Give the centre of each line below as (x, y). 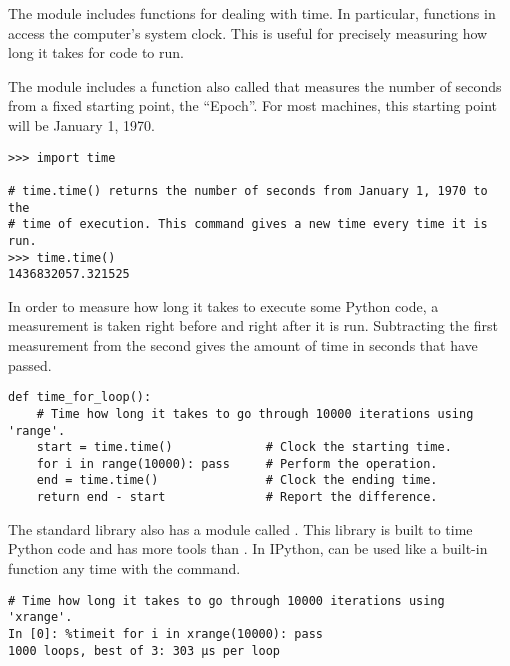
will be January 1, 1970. (81, 124)
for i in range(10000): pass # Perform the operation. (237, 463)
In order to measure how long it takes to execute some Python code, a (223, 305)
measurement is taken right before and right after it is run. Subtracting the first (253, 325)
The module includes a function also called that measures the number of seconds (255, 85)
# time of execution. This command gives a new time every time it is (248, 224)
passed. (30, 364)
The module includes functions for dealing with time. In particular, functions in (252, 13)
